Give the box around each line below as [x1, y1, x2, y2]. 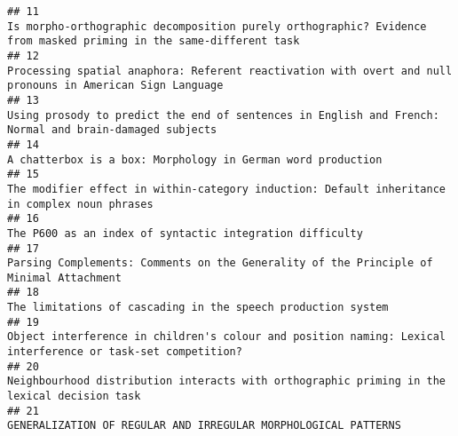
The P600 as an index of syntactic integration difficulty [7, 226, 363, 240]
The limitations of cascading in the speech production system [7, 301, 389, 314]
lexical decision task [7, 390, 141, 403]
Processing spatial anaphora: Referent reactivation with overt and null [7, 64, 453, 77]
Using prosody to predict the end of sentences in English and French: [7, 108, 439, 122]
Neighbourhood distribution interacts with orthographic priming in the [7, 375, 446, 388]
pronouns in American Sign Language [7, 79, 224, 92]
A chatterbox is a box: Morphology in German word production [7, 153, 383, 166]
